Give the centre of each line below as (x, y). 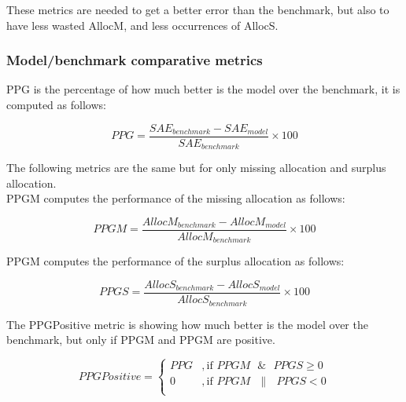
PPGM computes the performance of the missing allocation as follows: (176, 198)
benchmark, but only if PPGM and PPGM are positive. (141, 340)
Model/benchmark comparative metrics (135, 60)
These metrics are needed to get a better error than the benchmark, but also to (198, 9)
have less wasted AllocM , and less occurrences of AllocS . (142, 25)
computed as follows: (56, 104)
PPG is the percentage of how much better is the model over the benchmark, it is (203, 89)
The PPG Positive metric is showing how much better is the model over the (187, 324)
